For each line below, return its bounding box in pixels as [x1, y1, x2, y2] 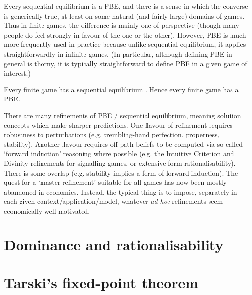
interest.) [4, 68, 31, 78]
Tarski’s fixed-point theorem [4, 273, 199, 293]
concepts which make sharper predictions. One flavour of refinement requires [4, 119, 233, 130]
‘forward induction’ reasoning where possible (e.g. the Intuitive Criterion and [4, 148, 234, 158]
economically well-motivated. [4, 205, 90, 216]
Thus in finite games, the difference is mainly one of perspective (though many [4, 20, 239, 30]
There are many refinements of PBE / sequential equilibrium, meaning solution [4, 110, 241, 120]
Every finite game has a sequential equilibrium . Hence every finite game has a [4, 84, 239, 94]
